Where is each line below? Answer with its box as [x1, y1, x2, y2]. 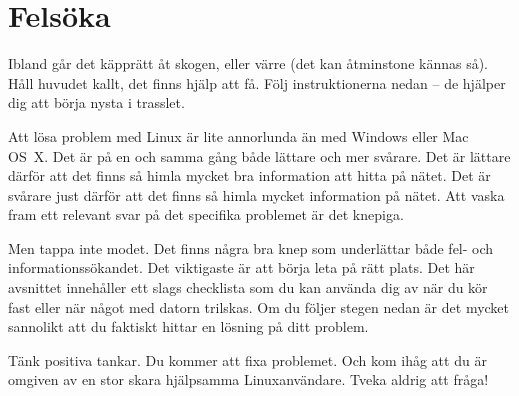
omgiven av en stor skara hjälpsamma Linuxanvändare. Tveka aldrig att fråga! [8, 369, 489, 390]
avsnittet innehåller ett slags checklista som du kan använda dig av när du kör [8, 277, 488, 298]
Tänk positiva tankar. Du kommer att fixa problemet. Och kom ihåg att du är [8, 349, 487, 370]
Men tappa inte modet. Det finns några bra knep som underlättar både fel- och [8, 237, 494, 258]
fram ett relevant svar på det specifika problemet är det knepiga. [8, 204, 404, 225]
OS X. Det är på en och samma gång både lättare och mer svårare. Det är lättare [8, 145, 511, 166]
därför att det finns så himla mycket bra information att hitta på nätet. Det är [8, 165, 491, 186]
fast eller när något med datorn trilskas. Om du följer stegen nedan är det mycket [8, 296, 510, 317]
